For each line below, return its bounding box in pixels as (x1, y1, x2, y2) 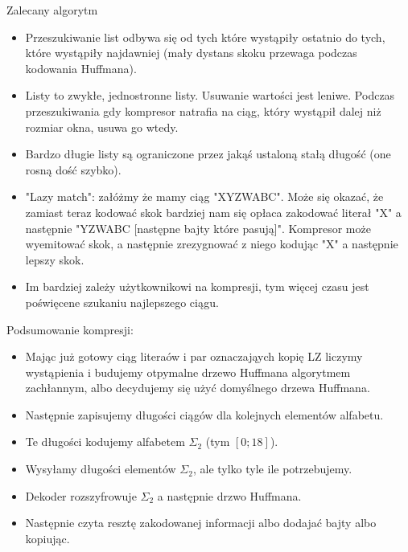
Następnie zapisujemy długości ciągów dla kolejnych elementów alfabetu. (25, 406, 384, 423)
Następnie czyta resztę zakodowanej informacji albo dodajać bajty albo (25, 514, 377, 531)
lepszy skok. (25, 251, 84, 268)
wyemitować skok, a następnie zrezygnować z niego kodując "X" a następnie (25, 235, 398, 252)
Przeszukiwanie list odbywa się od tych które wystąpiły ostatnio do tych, (25, 28, 385, 45)
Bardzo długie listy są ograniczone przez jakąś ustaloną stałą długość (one (25, 145, 391, 162)
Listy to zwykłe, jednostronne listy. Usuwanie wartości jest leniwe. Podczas (25, 87, 395, 104)
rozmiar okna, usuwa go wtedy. (25, 118, 179, 135)
